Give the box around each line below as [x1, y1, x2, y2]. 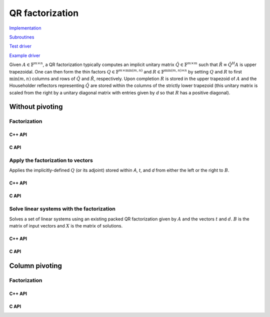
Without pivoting [9, 102, 63, 111]
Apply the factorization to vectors [9, 157, 93, 164]
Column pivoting [9, 261, 62, 270]
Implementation [9, 25, 41, 31]
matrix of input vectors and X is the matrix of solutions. [9, 222, 122, 228]
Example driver [9, 52, 40, 58]
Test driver [9, 43, 32, 49]
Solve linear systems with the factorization [9, 205, 116, 212]
